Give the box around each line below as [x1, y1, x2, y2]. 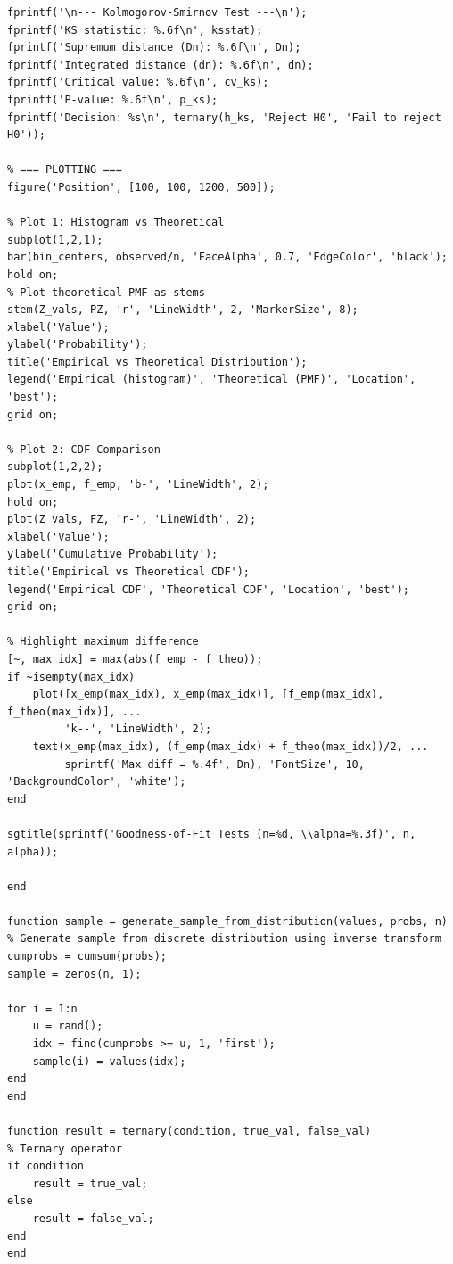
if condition [7, 1160, 84, 1173]
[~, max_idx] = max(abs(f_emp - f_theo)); [7, 652, 263, 665]
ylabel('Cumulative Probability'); [7, 548, 218, 561]
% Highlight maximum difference [7, 635, 199, 649]
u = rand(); [32, 1020, 103, 1033]
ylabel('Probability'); [7, 338, 148, 351]
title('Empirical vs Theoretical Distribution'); [7, 355, 308, 368]
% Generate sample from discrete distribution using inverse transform [7, 932, 441, 946]
